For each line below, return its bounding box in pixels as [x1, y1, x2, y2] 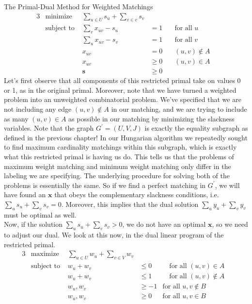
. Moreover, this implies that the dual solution [61, 199, 199, 209]
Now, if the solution [4, 219, 63, 229]
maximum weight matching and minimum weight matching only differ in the [4, 161, 231, 171]
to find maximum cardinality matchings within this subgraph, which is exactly [4, 142, 237, 152]
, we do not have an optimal [122, 219, 206, 229]
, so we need [212, 219, 248, 229]
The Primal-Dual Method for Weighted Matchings [4, 1, 153, 11]
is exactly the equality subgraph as [144, 123, 248, 133]
